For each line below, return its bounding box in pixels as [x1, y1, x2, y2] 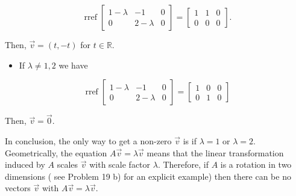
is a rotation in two [220, 158, 292, 171]
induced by [5, 158, 45, 171]
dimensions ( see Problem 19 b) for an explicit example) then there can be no [5, 170, 291, 182]
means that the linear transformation [146, 146, 284, 159]
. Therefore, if [157, 158, 209, 171]
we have [58, 58, 88, 71]
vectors [5, 182, 31, 194]
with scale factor [89, 158, 151, 171]
